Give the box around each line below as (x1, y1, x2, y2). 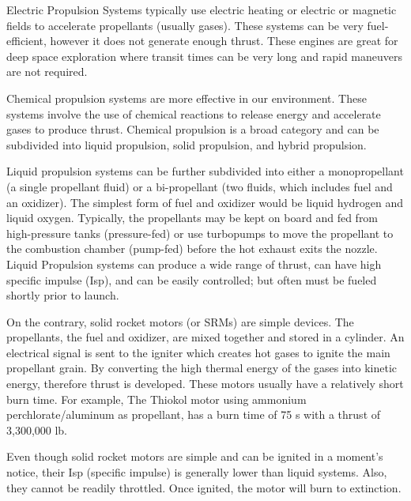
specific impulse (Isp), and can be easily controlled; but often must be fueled (6, 271, 377, 288)
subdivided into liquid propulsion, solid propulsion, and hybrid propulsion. (6, 136, 367, 153)
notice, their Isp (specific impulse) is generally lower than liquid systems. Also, (6, 464, 387, 480)
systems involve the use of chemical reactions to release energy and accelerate (6, 105, 381, 122)
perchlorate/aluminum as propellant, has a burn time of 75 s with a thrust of (6, 406, 381, 423)
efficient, (6, 32, 47, 49)
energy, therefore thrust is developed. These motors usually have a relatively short (6, 375, 404, 392)
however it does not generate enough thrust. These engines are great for (50, 32, 398, 49)
